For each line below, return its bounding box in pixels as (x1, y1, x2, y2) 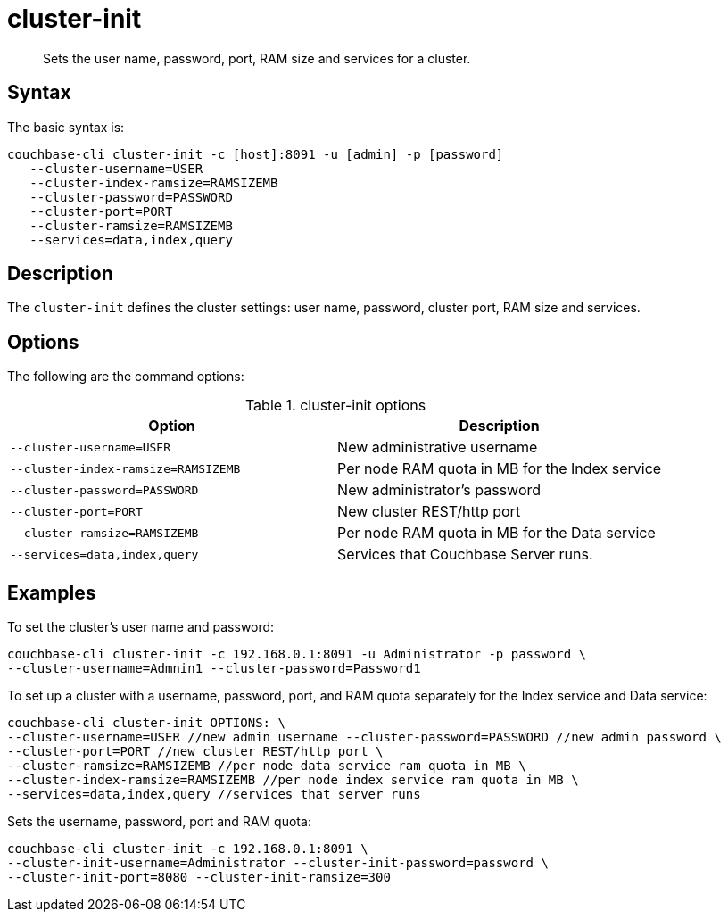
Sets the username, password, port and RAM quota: (7, 814, 311, 830)
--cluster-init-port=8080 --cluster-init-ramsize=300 (7, 870, 391, 885)
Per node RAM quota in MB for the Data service (337, 524, 656, 542)
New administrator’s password (337, 481, 542, 500)
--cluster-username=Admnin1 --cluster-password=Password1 (7, 661, 421, 676)
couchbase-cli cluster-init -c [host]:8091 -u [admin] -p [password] (7, 146, 504, 161)
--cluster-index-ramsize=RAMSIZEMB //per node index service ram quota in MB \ (7, 773, 579, 788)
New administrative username (337, 438, 538, 457)
